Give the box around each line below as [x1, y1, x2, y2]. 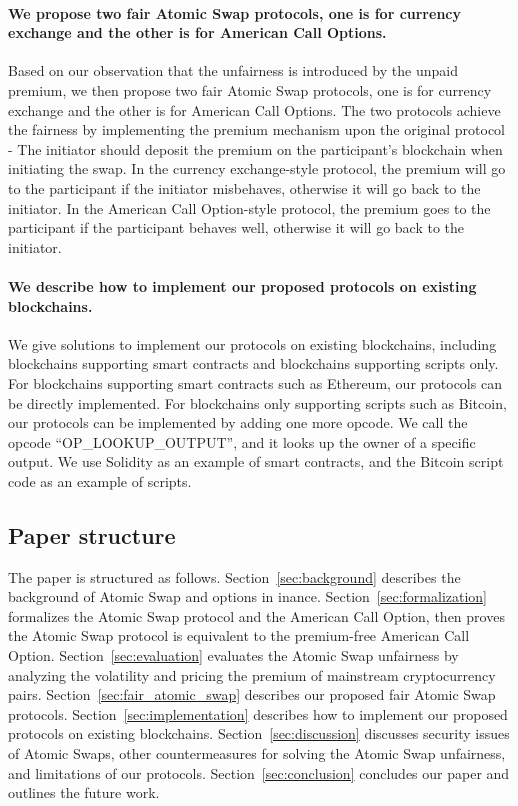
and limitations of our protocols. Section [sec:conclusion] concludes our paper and [8, 762, 510, 783]
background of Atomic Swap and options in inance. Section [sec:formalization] [8, 586, 488, 607]
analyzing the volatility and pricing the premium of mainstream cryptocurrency [8, 664, 496, 685]
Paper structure [8, 519, 176, 550]
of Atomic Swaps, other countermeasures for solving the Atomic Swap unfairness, [8, 743, 506, 764]
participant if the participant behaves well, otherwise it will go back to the [8, 217, 465, 238]
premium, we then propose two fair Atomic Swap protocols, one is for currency [8, 79, 492, 100]
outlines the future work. [8, 782, 160, 803]
